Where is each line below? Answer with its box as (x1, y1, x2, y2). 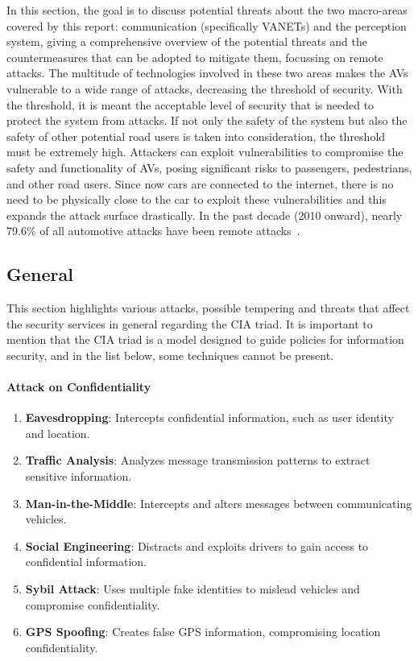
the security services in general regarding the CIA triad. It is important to (6, 315, 373, 332)
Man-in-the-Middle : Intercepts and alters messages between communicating (25, 494, 412, 511)
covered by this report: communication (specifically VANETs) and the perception (6, 17, 407, 34)
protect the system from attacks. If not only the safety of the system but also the (6, 112, 408, 129)
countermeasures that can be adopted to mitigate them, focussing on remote (6, 48, 383, 65)
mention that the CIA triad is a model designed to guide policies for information (6, 331, 404, 348)
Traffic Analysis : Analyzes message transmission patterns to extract (25, 452, 370, 469)
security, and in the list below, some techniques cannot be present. (6, 346, 334, 363)
